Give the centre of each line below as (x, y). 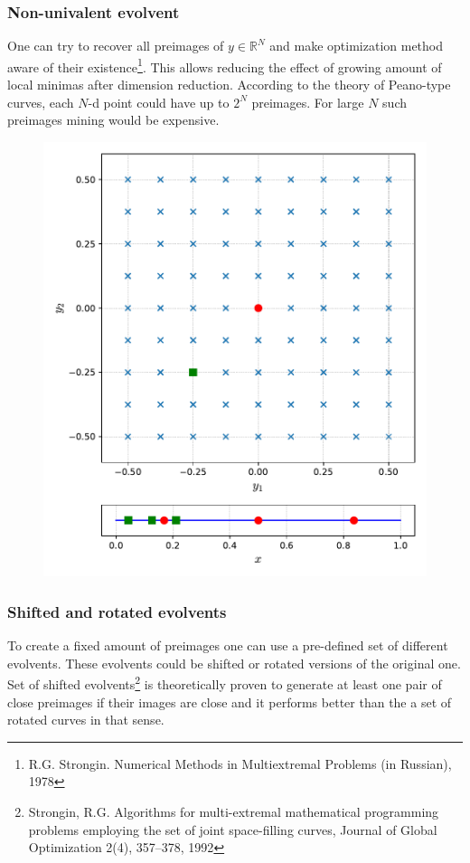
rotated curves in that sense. (86, 720)
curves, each (41, 102)
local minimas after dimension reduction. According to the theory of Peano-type (229, 85)
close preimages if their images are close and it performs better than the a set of (230, 702)
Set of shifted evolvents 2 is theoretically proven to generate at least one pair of (225, 683)
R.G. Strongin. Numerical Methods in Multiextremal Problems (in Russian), (240, 763)
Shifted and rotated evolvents (117, 611)
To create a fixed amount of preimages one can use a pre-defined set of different (228, 645)
